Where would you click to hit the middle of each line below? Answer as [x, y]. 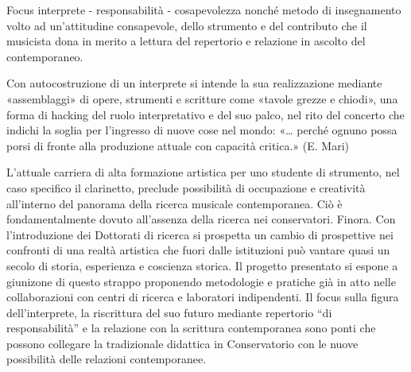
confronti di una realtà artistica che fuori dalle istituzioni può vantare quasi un [198, 250]
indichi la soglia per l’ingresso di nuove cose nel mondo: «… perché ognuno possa [202, 130]
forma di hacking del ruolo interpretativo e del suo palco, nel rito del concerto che [205, 114]
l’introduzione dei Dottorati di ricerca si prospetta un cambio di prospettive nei [200, 234]
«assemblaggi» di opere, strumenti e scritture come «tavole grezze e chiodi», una [202, 98]
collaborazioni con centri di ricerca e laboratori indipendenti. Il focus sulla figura [203, 297]
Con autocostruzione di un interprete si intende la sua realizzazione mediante [194, 83]
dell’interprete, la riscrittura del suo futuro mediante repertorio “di [169, 312]
